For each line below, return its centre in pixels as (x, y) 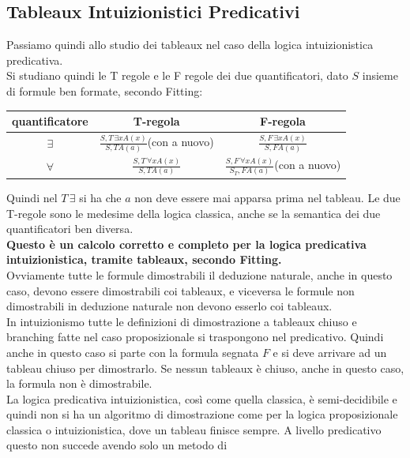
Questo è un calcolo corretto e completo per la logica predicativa (186, 244)
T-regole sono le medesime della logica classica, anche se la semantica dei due (194, 213)
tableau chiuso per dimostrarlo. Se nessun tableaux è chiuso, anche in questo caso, (205, 368)
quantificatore (50, 121)
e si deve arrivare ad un (330, 352)
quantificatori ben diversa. (70, 229)
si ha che (100, 197)
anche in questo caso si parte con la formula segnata (133, 352)
